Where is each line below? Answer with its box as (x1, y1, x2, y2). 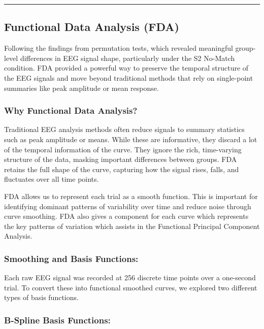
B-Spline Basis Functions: (4, 313, 111, 326)
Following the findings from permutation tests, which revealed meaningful (4, 43, 233, 53)
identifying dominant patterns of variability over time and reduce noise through (4, 201, 251, 211)
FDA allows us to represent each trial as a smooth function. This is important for (4, 190, 258, 201)
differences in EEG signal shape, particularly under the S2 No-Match (20, 52, 235, 63)
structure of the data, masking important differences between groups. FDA (4, 154, 237, 164)
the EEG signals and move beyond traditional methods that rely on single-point (4, 72, 253, 83)
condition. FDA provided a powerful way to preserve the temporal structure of (4, 62, 249, 73)
